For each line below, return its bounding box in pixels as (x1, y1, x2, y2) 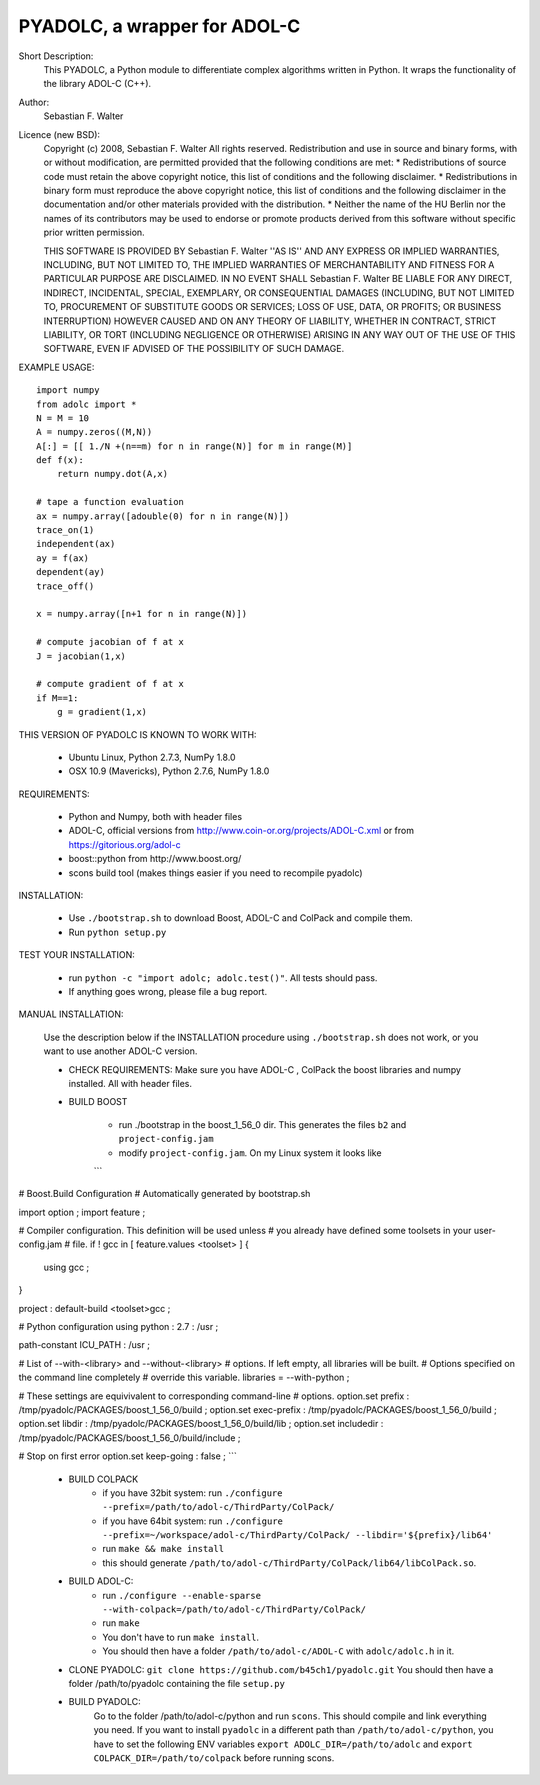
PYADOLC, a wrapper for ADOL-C (18, 15, 301, 37)
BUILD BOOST (68, 1096, 128, 1108)
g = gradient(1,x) (56, 706, 148, 718)
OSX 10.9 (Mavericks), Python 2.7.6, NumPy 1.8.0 (68, 765, 270, 777)
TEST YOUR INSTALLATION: (18, 949, 135, 961)
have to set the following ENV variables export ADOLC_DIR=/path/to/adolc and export (93, 1738, 473, 1750)
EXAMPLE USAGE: (18, 361, 95, 373)
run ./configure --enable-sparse (102, 1589, 262, 1601)
